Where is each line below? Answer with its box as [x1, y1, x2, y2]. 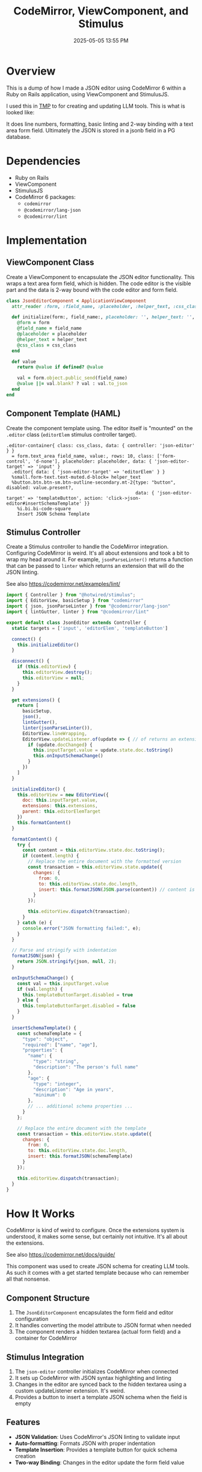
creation [14, 1452, 36, 1459]
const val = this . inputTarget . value [17, 981, 109, 987]
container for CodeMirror [14, 1334, 77, 1342]
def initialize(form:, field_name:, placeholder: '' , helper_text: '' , [11, 314, 195, 320]
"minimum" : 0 [32, 1092, 66, 1098]
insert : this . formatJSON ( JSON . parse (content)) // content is [38, 886, 195, 893]
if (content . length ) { [22, 853, 79, 859]
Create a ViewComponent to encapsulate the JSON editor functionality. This [6, 273, 195, 280]
